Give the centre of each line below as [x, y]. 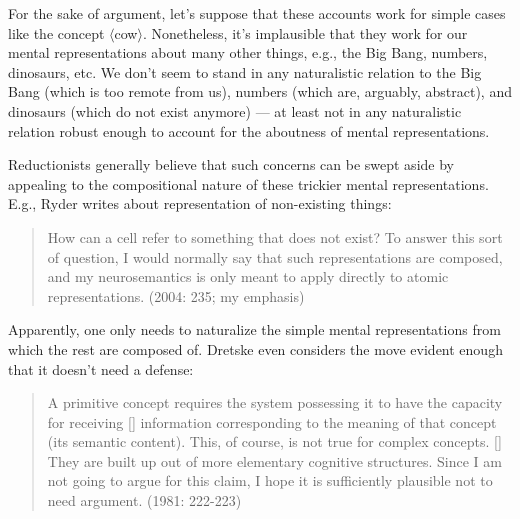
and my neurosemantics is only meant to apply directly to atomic [248, 276]
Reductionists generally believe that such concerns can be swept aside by [231, 164]
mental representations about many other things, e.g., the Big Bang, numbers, [248, 52]
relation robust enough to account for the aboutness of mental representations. [249, 130]
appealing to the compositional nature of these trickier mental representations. [248, 183]
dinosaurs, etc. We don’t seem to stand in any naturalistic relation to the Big [245, 71]
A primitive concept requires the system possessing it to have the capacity [275, 402]
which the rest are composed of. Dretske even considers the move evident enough [255, 348]
